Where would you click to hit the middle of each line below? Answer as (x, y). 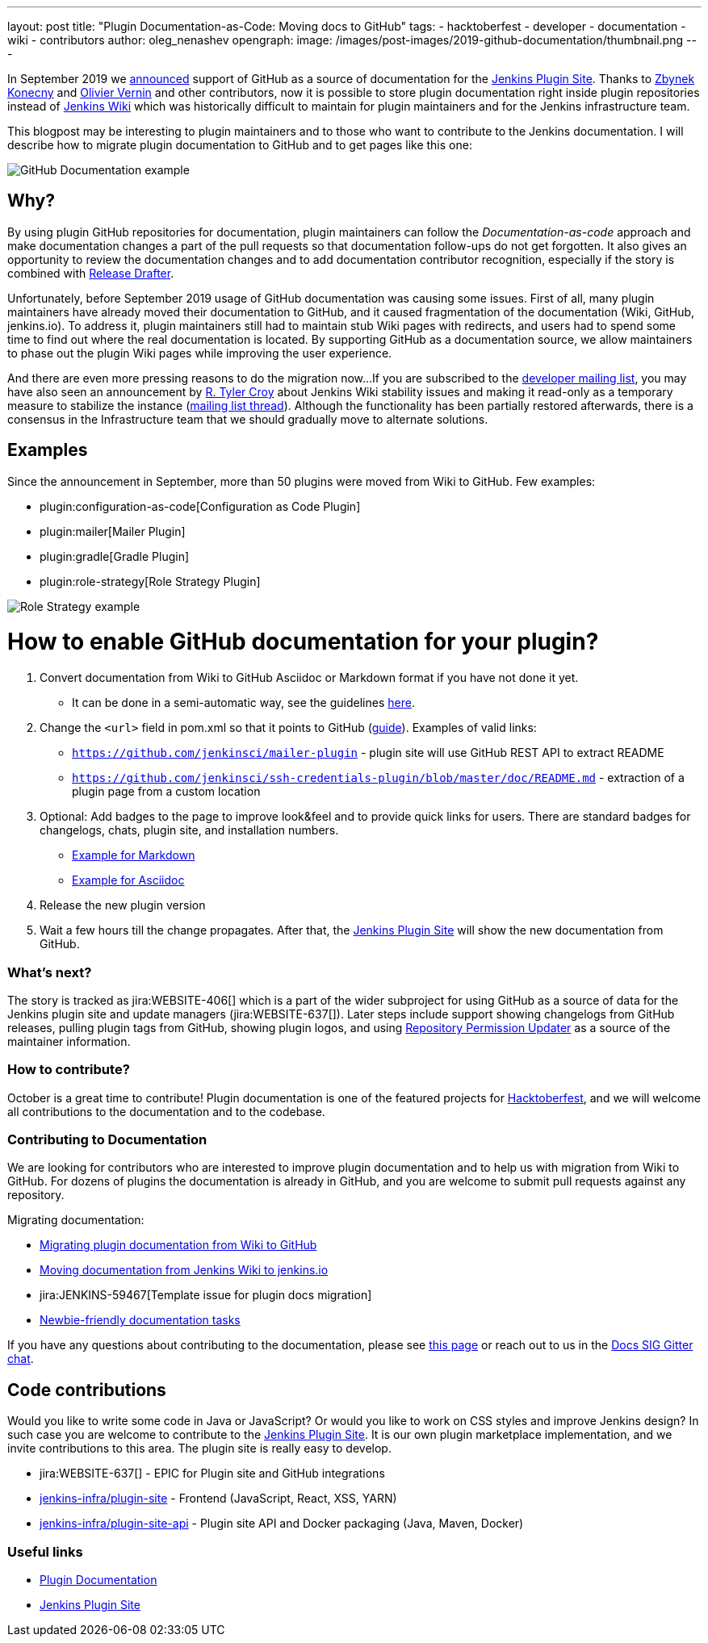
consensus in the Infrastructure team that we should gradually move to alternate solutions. (248, 419)
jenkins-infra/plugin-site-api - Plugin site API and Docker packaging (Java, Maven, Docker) (282, 1524)
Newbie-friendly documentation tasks (140, 1320)
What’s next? (50, 972)
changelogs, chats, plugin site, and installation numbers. (189, 830)
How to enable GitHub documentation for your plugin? (303, 642)
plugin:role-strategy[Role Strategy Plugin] (150, 581)
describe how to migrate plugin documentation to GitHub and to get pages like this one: (240, 145)
